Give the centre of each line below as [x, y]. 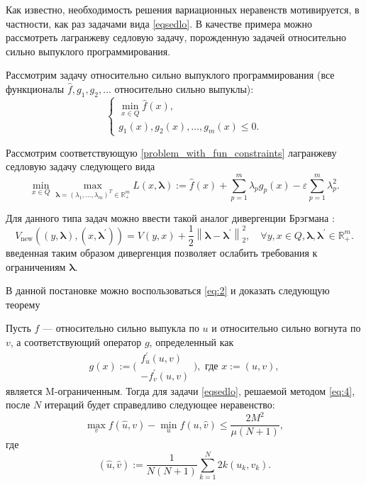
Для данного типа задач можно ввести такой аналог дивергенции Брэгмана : [170, 217]
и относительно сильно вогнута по [286, 328]
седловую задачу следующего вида [81, 166]
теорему [23, 304]
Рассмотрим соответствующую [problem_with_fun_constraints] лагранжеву [171, 152]
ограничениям [36, 266]
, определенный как [192, 341]
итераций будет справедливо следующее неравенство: [160, 405]
